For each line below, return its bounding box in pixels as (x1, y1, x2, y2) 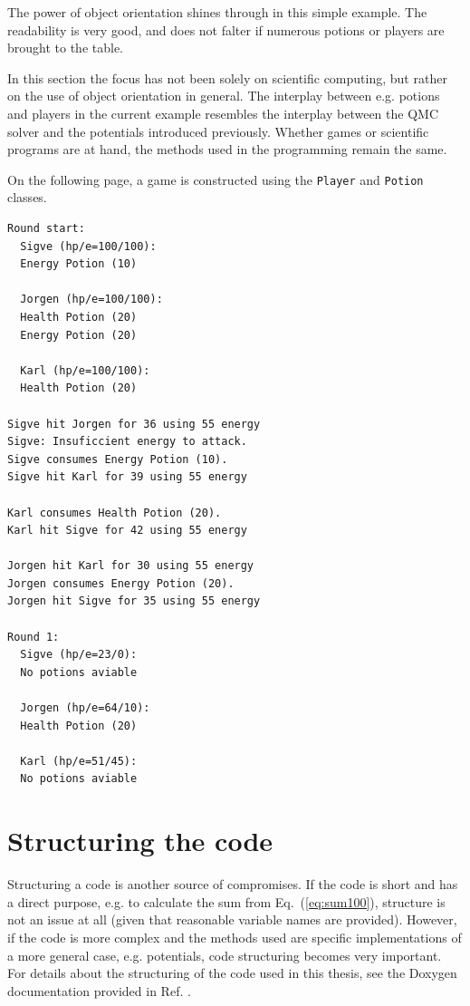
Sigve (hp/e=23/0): (20, 648, 138, 662)
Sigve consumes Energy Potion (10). (7, 452, 228, 466)
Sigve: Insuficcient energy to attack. (7, 435, 247, 449)
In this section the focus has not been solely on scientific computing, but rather (7, 68, 447, 87)
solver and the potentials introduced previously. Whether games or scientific (7, 121, 429, 140)
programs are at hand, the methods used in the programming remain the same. (7, 140, 447, 159)
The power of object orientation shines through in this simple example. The (7, 3, 427, 21)
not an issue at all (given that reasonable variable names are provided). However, (7, 910, 457, 929)
